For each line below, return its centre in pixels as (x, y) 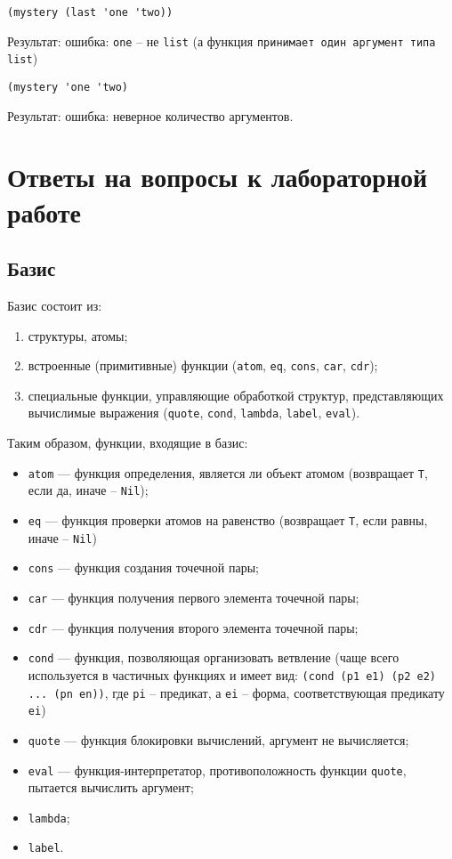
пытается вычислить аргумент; (111, 787)
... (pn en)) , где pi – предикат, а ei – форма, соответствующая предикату (236, 692)
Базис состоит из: (55, 305)
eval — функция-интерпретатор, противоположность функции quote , (217, 770)
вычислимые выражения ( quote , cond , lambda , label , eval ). (194, 413)
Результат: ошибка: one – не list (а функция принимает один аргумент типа (222, 41)
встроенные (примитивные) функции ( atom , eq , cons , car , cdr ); (203, 365)
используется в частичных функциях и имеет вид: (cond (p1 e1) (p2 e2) (232, 674)
